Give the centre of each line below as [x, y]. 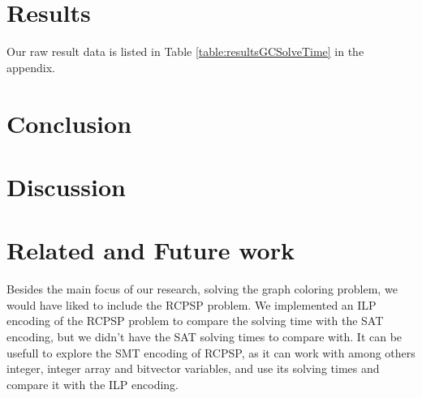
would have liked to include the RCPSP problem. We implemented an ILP [192, 304]
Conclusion [69, 123]
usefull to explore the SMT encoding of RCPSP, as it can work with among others [211, 352]
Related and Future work [151, 250]
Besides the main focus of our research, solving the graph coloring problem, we [202, 289]
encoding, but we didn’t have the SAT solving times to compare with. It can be [205, 336]
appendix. [31, 67]
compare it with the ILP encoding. [93, 384]
